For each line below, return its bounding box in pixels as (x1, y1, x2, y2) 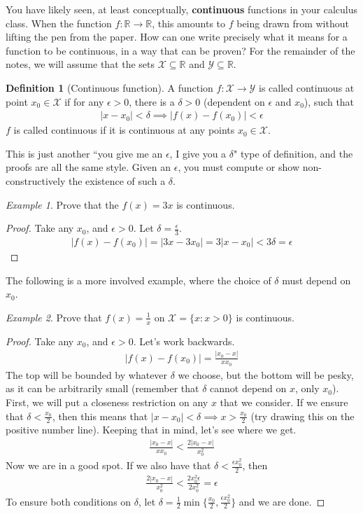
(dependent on (203, 94, 265, 109)
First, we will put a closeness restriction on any (6, 394, 208, 409)
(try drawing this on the (250, 408, 355, 423)
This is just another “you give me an (6, 146, 163, 160)
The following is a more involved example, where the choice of (6, 272, 271, 287)
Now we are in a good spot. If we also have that (6, 458, 211, 473)
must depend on (282, 272, 351, 287)
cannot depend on (210, 381, 287, 396)
